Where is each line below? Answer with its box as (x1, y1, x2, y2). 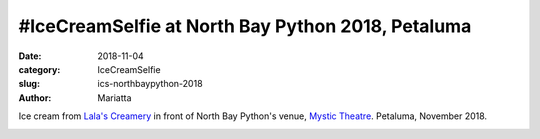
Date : (18, 50, 42, 62)
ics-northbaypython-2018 (97, 78, 204, 90)
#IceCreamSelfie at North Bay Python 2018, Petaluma (18, 15, 472, 37)
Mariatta (97, 91, 132, 104)
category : (18, 63, 61, 75)
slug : (18, 78, 40, 90)
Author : (18, 91, 52, 104)
